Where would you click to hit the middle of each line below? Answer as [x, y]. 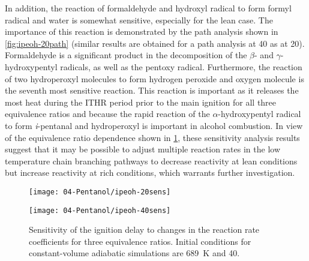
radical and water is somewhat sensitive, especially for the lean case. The [139, 19]
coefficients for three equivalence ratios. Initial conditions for [140, 241]
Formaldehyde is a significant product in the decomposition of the [126, 55]
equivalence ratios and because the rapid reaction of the [107, 114]
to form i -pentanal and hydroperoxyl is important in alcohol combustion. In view [154, 125]
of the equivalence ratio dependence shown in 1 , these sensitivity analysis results [152, 137]
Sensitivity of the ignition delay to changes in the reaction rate [144, 229]
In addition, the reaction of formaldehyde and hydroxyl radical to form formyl [148, 8]
